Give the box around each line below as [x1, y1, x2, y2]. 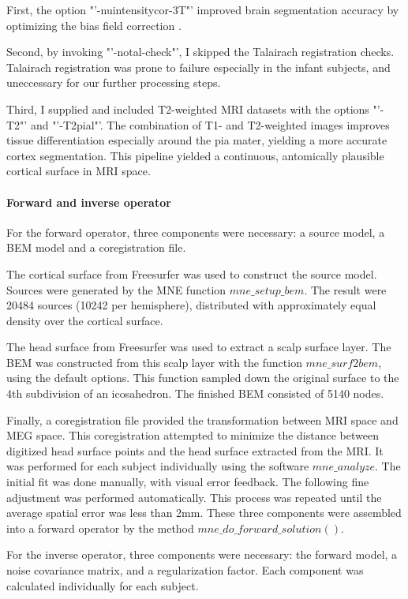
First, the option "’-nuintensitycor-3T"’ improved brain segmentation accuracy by [6, 2, 399, 17]
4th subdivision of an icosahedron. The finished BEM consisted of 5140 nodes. [6, 385, 384, 402]
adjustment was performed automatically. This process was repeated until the [6, 489, 382, 505]
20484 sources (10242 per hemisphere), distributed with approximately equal [6, 297, 376, 313]
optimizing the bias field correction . [6, 17, 182, 33]
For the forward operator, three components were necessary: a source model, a [6, 223, 385, 240]
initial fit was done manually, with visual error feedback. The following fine [6, 474, 369, 490]
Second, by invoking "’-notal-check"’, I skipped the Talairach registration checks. [6, 43, 395, 60]
